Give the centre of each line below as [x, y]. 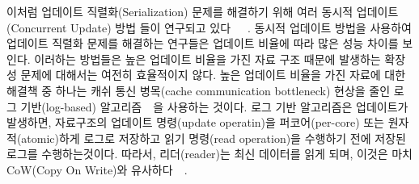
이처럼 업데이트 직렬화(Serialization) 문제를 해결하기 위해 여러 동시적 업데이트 [203, 11]
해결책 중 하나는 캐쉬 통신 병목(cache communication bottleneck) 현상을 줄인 [199, 90]
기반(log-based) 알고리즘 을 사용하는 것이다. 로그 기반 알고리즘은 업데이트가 [214, 106]
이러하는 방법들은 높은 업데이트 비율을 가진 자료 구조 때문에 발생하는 [207, 59]
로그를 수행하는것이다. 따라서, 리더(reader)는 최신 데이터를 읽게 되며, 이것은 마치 [209, 154]
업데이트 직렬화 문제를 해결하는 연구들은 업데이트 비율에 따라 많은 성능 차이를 [203, 43]
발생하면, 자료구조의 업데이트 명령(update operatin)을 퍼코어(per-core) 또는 [195, 122]
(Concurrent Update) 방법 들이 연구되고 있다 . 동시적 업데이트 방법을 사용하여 [209, 27]
